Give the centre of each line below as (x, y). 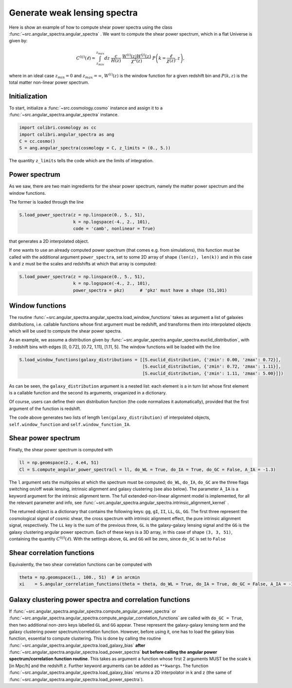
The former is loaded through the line (46, 202)
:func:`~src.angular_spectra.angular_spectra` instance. (64, 115)
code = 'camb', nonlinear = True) (114, 228)
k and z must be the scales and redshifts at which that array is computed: (83, 264)
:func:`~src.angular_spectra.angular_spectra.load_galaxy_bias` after (77, 645)
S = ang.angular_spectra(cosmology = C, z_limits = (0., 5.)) (95, 148)
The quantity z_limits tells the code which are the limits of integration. (81, 161)
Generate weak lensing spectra (73, 13)
